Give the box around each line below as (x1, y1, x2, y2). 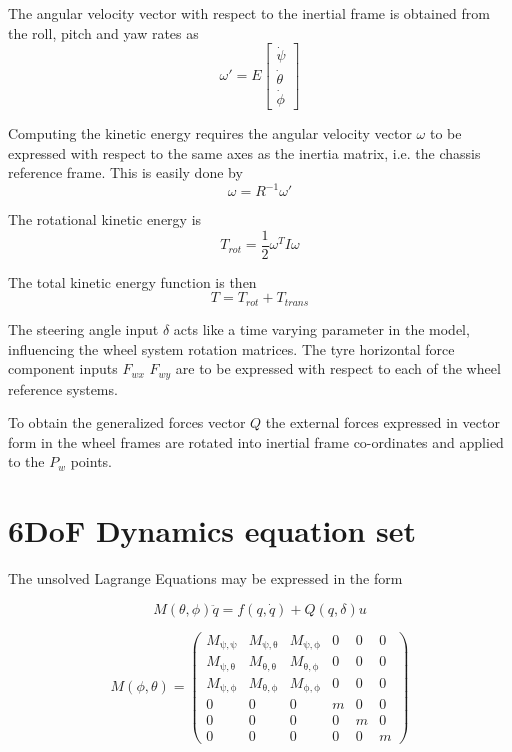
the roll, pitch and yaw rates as (8, 22, 199, 43)
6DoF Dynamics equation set (8, 510, 417, 551)
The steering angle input (8, 318, 159, 339)
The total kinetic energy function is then (8, 271, 257, 292)
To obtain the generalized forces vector (8, 412, 246, 433)
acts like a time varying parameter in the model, (173, 318, 470, 339)
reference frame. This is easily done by (8, 162, 243, 183)
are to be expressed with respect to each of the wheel (175, 358, 501, 379)
